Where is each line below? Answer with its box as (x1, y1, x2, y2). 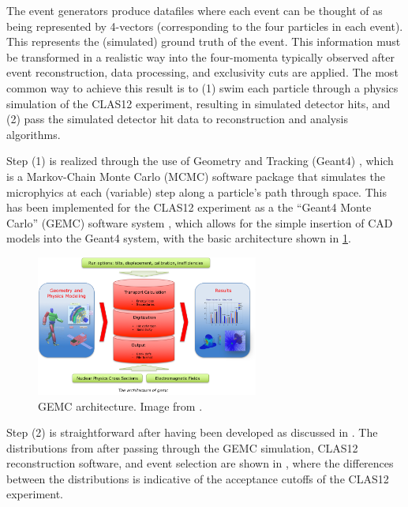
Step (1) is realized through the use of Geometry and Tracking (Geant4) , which (6, 152, 394, 169)
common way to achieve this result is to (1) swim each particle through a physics (6, 79, 399, 96)
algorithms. (6, 126, 61, 142)
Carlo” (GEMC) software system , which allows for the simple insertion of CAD (6, 214, 393, 231)
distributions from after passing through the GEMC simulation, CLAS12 (6, 439, 358, 456)
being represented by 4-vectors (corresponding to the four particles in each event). (6, 17, 403, 34)
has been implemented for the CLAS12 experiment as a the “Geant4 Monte (6, 199, 372, 216)
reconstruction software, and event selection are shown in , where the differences (6, 455, 394, 471)
